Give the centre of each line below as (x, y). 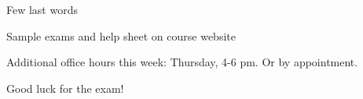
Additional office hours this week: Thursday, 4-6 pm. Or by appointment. (182, 62)
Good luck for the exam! (65, 88)
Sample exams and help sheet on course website (121, 35)
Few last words (42, 9)
